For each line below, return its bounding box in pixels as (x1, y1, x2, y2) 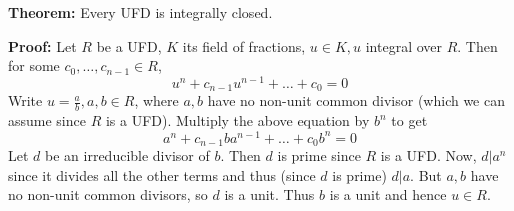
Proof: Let (8, 35, 77, 56)
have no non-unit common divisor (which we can (207, 90, 505, 111)
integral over (365, 35, 443, 56)
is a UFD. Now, (380, 145, 477, 166)
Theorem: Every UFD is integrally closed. (8, 2, 273, 22)
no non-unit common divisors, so (8, 184, 208, 205)
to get (391, 110, 428, 131)
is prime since (277, 145, 361, 166)
